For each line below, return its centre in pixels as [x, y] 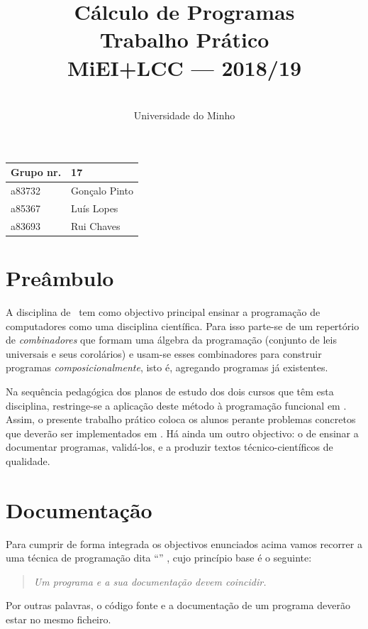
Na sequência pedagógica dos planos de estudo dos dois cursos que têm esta [170, 391]
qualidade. [28, 460]
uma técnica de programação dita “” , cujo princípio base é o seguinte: [159, 558]
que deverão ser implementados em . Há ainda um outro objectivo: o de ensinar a [182, 433]
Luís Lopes [95, 208]
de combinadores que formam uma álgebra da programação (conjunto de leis [171, 340]
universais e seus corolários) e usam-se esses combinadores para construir [164, 353]
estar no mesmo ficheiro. [58, 619]
